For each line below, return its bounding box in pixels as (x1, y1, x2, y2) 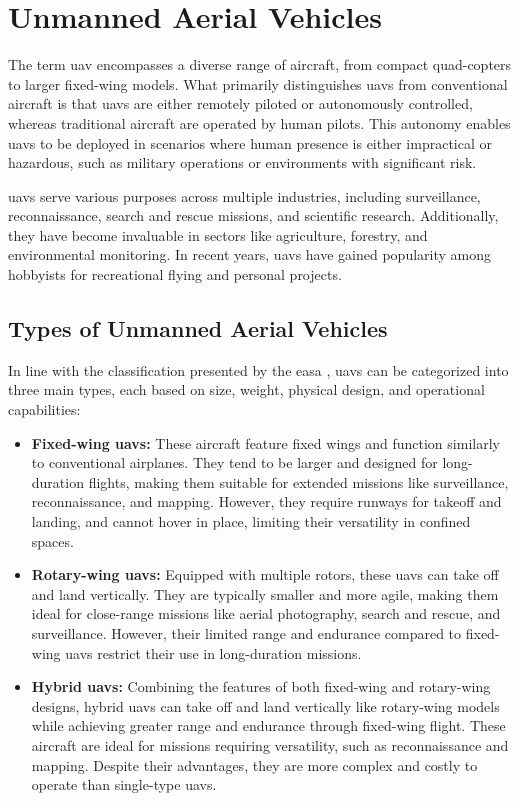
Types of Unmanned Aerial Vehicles (8, 313, 388, 344)
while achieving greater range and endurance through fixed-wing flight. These (31, 715, 506, 736)
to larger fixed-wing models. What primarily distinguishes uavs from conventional (8, 73, 508, 94)
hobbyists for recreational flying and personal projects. (8, 264, 342, 285)
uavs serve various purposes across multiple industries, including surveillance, (8, 185, 481, 206)
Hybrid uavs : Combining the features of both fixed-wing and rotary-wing (31, 676, 491, 697)
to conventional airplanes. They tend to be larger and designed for (31, 452, 438, 473)
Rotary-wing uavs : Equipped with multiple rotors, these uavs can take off (31, 564, 499, 585)
